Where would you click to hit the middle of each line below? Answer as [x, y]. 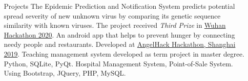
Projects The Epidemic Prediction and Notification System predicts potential [120, 6]
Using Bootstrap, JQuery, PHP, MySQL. [65, 73]
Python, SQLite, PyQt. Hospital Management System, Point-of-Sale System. [119, 63]
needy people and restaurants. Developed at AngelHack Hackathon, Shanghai [120, 44]
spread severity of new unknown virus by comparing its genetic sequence [112, 15]
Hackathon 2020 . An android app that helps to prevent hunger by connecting [120, 34]
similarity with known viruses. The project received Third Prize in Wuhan [115, 25]
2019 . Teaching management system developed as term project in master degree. [124, 53]
